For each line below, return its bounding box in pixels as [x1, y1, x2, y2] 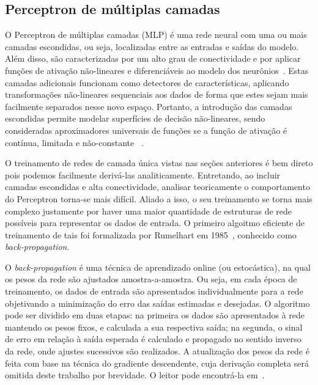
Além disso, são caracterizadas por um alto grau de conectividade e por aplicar [5, 52, 301, 65]
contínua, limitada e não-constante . [5, 136, 144, 148]
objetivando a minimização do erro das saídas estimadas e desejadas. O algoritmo [5, 296, 310, 309]
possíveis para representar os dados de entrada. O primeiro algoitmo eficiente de [5, 216, 305, 229]
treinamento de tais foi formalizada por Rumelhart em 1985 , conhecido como [5, 228, 297, 241]
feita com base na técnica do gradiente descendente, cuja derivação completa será [5, 356, 309, 369]
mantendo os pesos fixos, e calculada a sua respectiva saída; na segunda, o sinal [5, 320, 303, 333]
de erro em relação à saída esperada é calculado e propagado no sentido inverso [5, 332, 301, 345]
